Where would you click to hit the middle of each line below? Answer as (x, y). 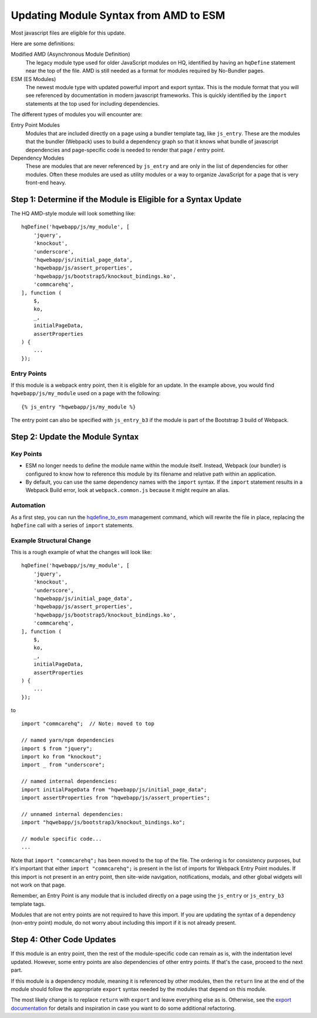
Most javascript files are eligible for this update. (68, 33)
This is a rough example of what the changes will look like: (81, 552)
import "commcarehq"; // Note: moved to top (88, 724)
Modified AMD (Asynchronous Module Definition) (70, 54)
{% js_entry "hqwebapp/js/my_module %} (79, 407)
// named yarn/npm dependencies (68, 740)
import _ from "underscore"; (63, 765)
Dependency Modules (38, 158)
